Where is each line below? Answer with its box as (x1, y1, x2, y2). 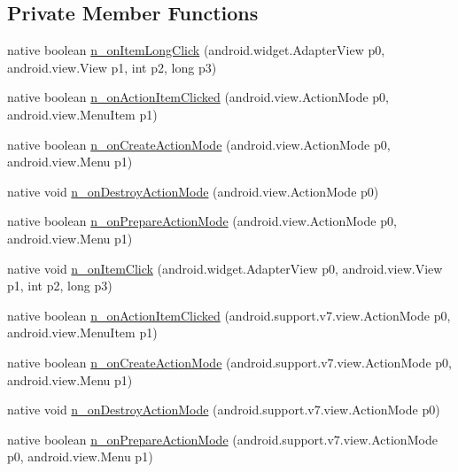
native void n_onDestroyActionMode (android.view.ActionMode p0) (7, 182, 379, 200)
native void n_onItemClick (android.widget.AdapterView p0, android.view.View (7, 259, 443, 277)
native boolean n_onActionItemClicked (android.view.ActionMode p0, (7, 88, 389, 106)
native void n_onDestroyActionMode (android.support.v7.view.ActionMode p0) (7, 400, 440, 419)
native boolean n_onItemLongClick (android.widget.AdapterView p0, (7, 41, 385, 59)
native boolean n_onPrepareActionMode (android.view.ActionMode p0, (7, 212, 397, 230)
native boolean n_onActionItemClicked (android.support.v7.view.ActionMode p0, (7, 306, 451, 324)
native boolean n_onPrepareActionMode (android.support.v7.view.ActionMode (7, 429, 438, 448)
